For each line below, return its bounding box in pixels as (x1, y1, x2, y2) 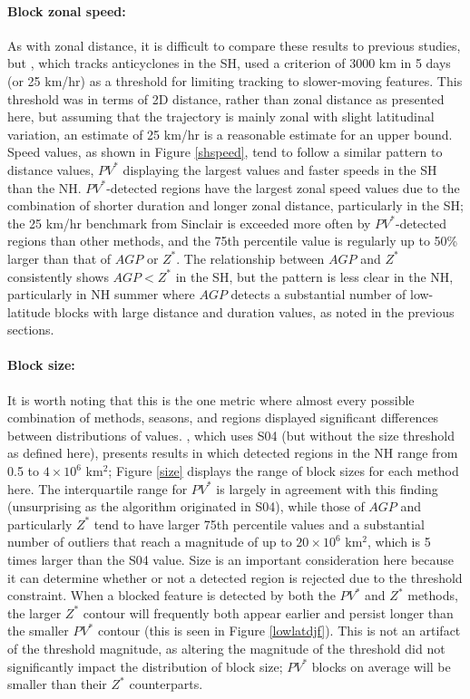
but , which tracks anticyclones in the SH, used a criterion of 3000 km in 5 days (7, 53, 451, 73)
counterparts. (129, 675, 203, 694)
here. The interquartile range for (7, 479, 188, 498)
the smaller (7, 621, 69, 640)
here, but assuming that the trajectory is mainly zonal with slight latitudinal (7, 107, 435, 126)
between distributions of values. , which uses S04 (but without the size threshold (7, 425, 455, 444)
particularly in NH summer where (7, 285, 195, 304)
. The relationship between (176, 248, 325, 267)
